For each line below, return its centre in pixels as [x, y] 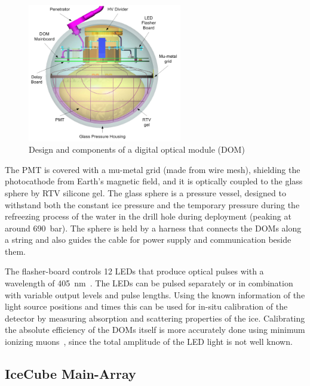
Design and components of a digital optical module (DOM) [137, 149]
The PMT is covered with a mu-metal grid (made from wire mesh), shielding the [153, 169]
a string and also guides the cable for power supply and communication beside [148, 240]
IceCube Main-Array [70, 374]
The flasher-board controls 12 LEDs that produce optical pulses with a [134, 271]
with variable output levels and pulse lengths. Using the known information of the [155, 294]
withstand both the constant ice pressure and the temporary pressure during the [152, 204]
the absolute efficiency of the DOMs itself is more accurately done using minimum [155, 330]
